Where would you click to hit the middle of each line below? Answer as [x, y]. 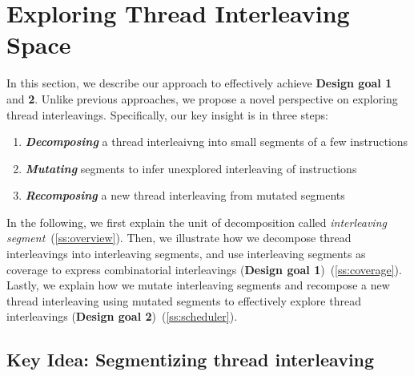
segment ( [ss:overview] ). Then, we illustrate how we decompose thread [179, 238]
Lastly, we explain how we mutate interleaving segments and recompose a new [198, 285]
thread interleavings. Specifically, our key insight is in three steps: [167, 114]
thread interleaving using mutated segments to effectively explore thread [184, 300]
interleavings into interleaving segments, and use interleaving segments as [186, 254]
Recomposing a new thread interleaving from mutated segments [185, 195]
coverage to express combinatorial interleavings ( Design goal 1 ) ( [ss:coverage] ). [204, 269]
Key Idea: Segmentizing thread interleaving [191, 360]
